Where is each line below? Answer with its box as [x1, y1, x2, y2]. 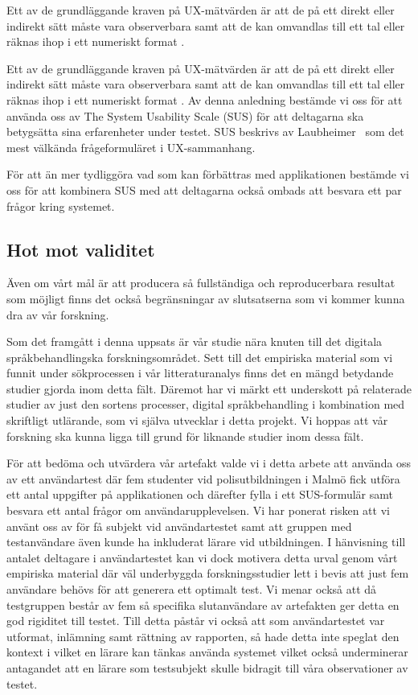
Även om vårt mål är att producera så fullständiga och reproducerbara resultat [6, 274, 395, 291]
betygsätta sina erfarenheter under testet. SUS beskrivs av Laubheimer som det [6, 123, 404, 140]
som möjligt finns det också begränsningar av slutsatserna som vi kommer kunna [6, 290, 405, 306]
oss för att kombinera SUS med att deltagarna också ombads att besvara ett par [6, 181, 402, 198]
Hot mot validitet [6, 236, 155, 261]
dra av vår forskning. [6, 306, 109, 323]
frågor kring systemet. [6, 197, 115, 214]
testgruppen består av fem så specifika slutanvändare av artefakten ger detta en [6, 596, 400, 613]
